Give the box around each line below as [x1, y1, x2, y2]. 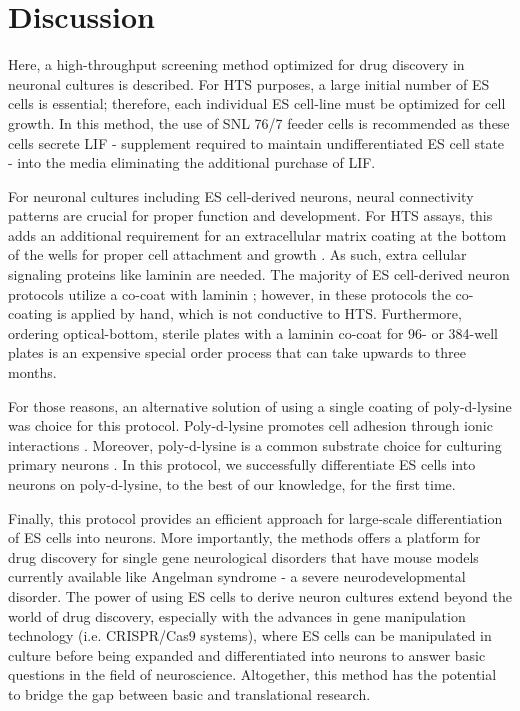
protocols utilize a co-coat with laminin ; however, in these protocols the [8, 283, 451, 304]
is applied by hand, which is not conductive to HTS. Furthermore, [56, 303, 462, 324]
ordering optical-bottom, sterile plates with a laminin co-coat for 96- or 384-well [8, 322, 498, 343]
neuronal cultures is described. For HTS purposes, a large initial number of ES [8, 73, 490, 94]
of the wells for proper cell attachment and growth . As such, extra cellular [8, 244, 467, 265]
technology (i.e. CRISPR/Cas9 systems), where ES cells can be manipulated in [8, 625, 492, 646]
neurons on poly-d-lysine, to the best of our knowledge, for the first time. [8, 474, 456, 494]
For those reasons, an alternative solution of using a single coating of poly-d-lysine [8, 395, 512, 416]
